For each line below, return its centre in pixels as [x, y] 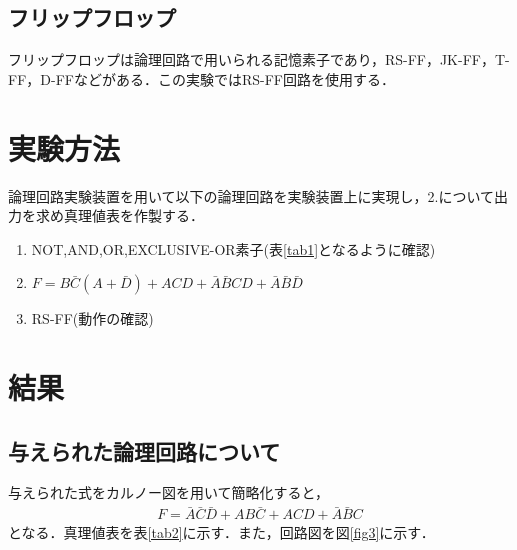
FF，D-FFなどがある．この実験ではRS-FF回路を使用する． [201, 78]
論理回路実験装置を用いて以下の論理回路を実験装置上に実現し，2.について [251, 195]
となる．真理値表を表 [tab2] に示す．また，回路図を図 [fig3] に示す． [221, 532]
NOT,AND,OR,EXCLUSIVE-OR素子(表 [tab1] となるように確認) [233, 248]
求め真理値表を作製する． [119, 215]
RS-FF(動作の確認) [92, 318]
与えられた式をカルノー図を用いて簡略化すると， [169, 492]
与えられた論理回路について [144, 450]
